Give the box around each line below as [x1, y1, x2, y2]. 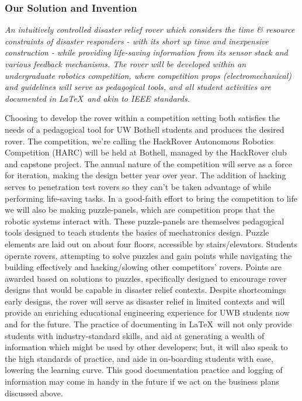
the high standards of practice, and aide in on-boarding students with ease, [5, 352, 273, 364]
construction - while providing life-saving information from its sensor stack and [5, 46, 288, 58]
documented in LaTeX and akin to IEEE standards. [5, 92, 190, 104]
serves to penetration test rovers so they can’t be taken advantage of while [5, 180, 271, 192]
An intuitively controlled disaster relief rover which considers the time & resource [5, 23, 295, 36]
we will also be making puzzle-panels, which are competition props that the [5, 203, 275, 216]
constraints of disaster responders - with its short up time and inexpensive [5, 34, 269, 47]
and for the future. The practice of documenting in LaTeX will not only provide [5, 318, 292, 330]
